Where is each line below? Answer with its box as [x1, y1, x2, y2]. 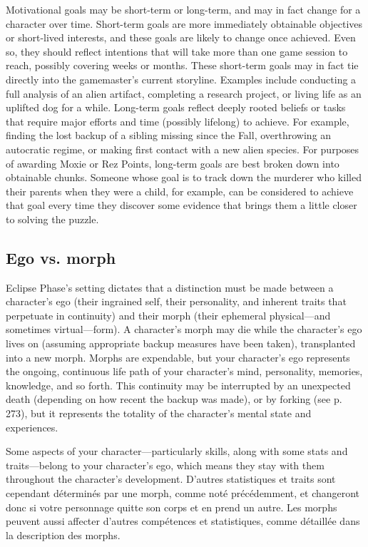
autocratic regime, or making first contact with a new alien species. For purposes [6, 141, 359, 156]
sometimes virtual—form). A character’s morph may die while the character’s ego [6, 322, 362, 337]
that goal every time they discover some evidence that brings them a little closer [6, 198, 357, 213]
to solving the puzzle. [6, 211, 99, 226]
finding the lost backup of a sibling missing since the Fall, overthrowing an [6, 128, 332, 143]
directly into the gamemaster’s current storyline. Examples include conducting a [6, 71, 357, 86]
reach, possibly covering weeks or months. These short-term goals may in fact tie [6, 58, 359, 73]
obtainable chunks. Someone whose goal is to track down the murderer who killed [6, 170, 362, 185]
